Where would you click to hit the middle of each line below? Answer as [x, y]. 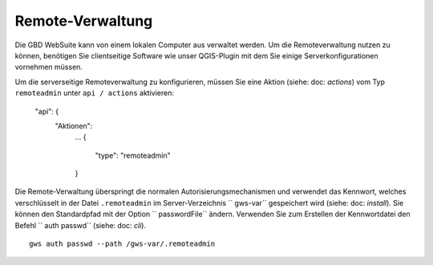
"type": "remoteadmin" [133, 155]
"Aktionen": [74, 126]
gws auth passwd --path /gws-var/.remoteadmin [122, 244]
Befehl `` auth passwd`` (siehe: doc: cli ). [81, 225]
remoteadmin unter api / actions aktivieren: [94, 93]
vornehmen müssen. [49, 67]
